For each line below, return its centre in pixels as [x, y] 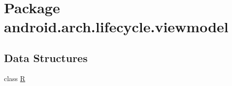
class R [15, 78]
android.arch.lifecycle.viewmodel [116, 27]
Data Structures [46, 57]
